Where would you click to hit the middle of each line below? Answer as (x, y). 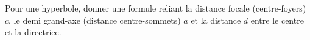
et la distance (216, 20)
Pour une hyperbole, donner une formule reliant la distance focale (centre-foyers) (156, 8)
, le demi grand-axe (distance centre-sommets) (95, 20)
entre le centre (277, 20)
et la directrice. (33, 32)
